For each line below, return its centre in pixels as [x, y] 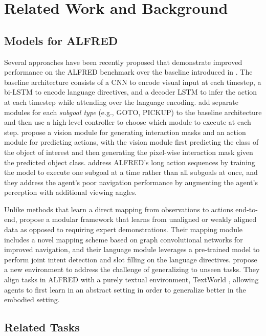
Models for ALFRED [61, 40]
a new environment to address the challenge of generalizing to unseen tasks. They [132, 269]
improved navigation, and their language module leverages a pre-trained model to [132, 249]
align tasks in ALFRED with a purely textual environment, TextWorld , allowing [131, 279]
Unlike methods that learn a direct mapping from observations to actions [119, 209]
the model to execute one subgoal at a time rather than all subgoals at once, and [131, 172]
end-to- [247, 209]
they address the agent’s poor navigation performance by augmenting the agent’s [131, 182]
